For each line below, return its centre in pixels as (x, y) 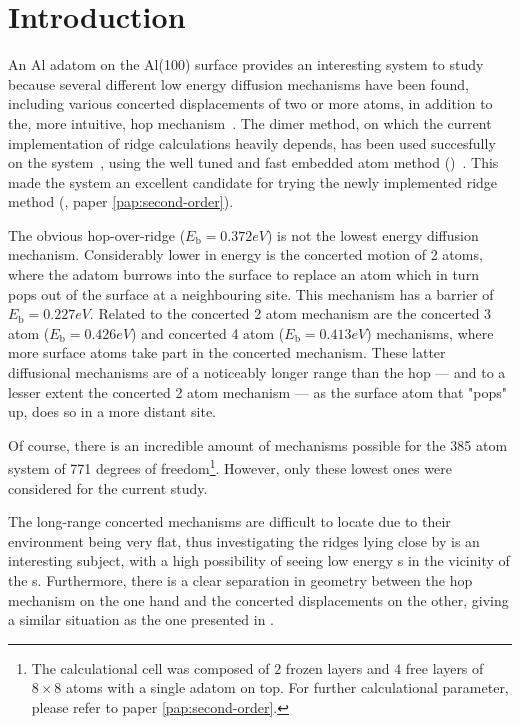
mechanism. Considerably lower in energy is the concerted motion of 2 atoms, (245, 254)
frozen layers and (337, 667)
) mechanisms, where (430, 332)
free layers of (444, 667)
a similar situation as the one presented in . (141, 619)
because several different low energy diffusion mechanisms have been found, (238, 83)
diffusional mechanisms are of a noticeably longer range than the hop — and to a (257, 372)
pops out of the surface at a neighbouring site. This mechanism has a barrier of (251, 293)
